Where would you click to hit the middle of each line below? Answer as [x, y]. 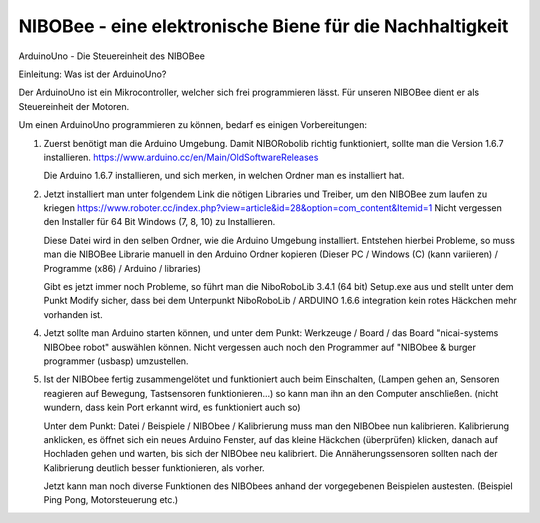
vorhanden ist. [73, 314]
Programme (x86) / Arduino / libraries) [122, 268]
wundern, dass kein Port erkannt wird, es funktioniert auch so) [172, 407]
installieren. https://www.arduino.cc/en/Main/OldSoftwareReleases [181, 157]
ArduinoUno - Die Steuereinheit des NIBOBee [111, 56]
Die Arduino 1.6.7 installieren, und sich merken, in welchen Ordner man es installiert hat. [224, 176]
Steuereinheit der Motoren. [74, 106]
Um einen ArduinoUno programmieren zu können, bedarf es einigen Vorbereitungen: [193, 125]
